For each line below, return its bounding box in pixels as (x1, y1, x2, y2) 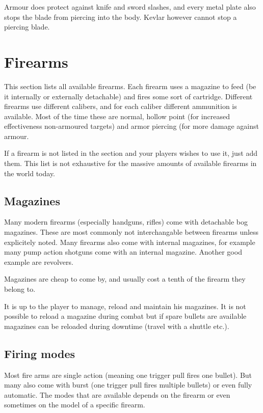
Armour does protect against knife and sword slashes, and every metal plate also (4, 2, 256, 12)
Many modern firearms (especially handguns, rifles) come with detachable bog (4, 216, 248, 227)
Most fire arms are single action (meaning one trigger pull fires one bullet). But (4, 369, 252, 380)
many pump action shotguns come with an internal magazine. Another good (4, 246, 242, 257)
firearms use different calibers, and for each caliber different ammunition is (4, 101, 237, 112)
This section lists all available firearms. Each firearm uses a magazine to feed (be (4, 80, 256, 91)
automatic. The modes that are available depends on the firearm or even (4, 389, 230, 400)
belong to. (4, 284, 36, 294)
